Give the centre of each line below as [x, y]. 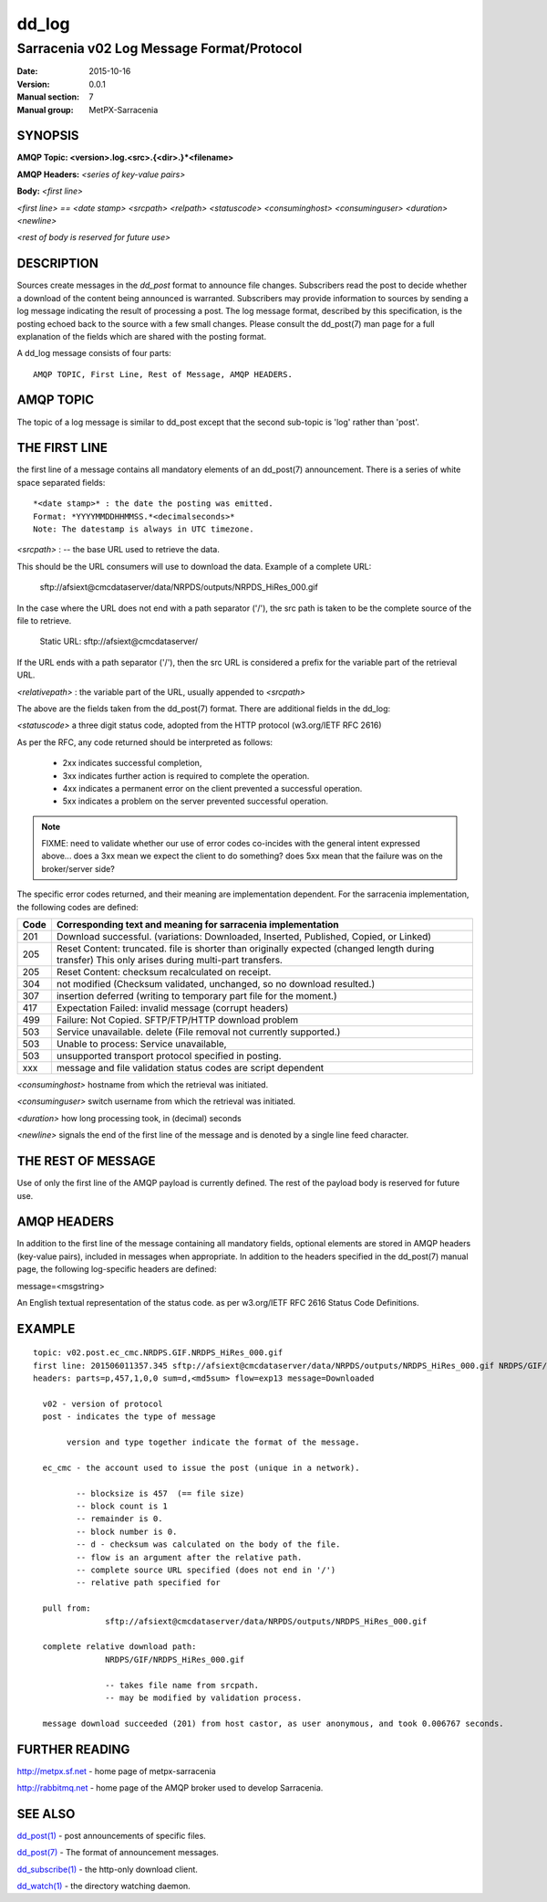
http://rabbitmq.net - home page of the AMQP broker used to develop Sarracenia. [170, 1788]
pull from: [67, 1608]
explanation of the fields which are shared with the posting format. [142, 336]
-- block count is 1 [122, 1506]
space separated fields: [61, 482]
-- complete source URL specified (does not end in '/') [206, 1570]
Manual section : [48, 97]
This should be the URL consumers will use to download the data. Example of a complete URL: [194, 566]
